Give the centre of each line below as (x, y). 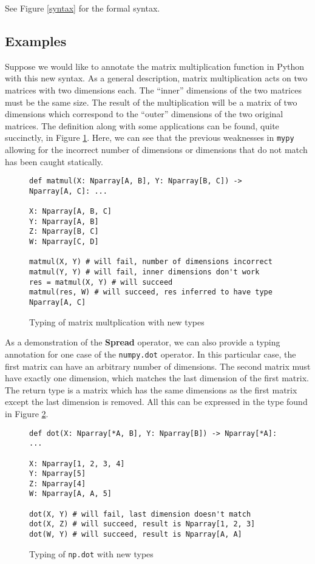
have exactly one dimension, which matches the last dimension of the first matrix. (157, 378)
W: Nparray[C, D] (64, 242)
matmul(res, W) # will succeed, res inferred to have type (151, 292)
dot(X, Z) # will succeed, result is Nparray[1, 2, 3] (142, 524)
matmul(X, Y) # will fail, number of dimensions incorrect (151, 262)
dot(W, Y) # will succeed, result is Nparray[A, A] (136, 535)
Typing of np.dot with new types (91, 553)
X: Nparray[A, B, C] (71, 212)
